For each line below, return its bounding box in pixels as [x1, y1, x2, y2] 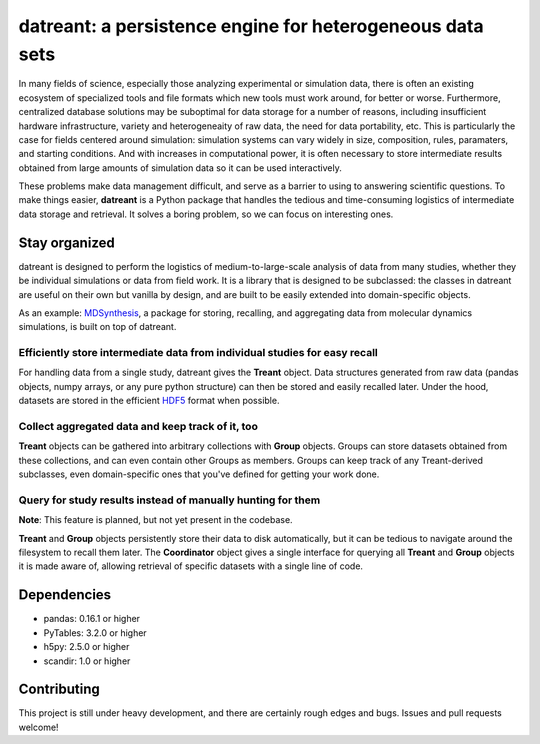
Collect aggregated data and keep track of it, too [18, 420, 259, 434]
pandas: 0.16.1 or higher [43, 613, 140, 625]
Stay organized [18, 234, 115, 251]
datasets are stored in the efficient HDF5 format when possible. [18, 395, 280, 407]
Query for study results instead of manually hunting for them [18, 493, 321, 507]
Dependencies [18, 586, 112, 604]
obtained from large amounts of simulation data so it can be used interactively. [18, 161, 342, 174]
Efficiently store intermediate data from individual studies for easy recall [18, 346, 379, 360]
